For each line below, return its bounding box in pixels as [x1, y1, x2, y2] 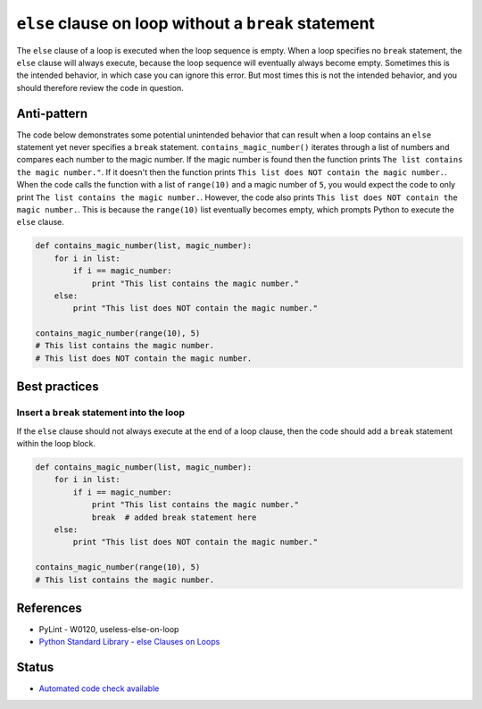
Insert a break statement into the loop [16, 406, 186, 419]
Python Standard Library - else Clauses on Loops [38, 637, 220, 647]
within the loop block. [16, 438, 96, 448]
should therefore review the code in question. [16, 82, 184, 93]
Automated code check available [38, 683, 160, 694]
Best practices [16, 380, 99, 395]
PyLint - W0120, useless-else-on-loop [38, 624, 179, 634]
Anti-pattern [16, 105, 88, 121]
